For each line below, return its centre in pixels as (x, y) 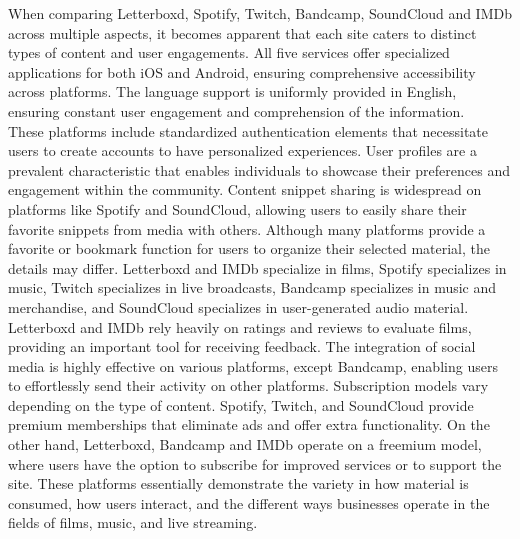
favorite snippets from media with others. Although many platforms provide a (247, 228)
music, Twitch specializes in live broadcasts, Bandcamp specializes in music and (252, 287)
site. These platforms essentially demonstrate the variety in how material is (238, 483)
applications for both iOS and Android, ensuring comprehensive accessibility (242, 71)
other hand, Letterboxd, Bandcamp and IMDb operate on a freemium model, (245, 444)
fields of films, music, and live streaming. (133, 522)
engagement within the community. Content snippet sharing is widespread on (245, 189)
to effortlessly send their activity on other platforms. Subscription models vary (248, 385)
